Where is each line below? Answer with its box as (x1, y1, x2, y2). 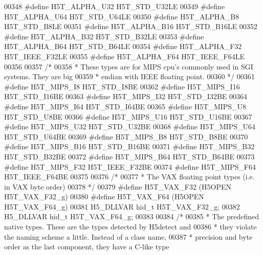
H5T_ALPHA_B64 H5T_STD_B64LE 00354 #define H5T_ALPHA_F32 (4, 41, 242, 52)
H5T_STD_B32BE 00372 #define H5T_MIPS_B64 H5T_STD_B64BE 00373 (4, 151, 255, 161)
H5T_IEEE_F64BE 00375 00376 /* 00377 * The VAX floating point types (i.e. (4, 171, 255, 182)
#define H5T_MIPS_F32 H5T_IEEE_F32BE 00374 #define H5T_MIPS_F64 (4, 161, 256, 172)
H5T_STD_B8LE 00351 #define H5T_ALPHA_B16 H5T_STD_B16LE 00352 (4, 21, 257, 32)
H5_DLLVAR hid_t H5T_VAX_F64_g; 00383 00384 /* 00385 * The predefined (4, 211, 259, 222)
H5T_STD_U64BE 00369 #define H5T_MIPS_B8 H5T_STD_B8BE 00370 (4, 131, 248, 142)
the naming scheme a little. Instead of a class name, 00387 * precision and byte (4, 231, 253, 242)
